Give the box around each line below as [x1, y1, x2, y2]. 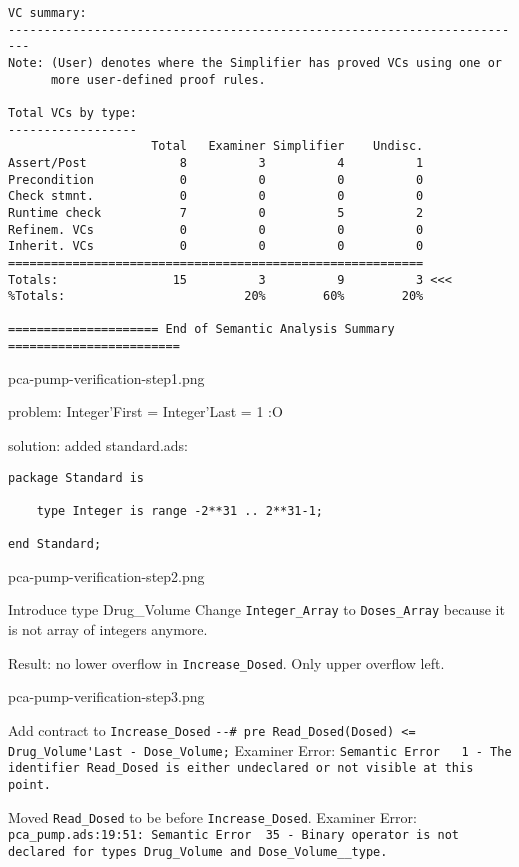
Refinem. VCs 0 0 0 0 [8, 222, 424, 237]
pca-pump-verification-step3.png [8, 686, 205, 707]
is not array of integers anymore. [8, 619, 208, 640]
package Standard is [8, 470, 145, 485]
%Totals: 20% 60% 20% [8, 289, 424, 304]
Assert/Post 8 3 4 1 [8, 155, 424, 170]
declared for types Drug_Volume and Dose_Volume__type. [8, 844, 388, 859]
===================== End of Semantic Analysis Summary [8, 322, 395, 337]
